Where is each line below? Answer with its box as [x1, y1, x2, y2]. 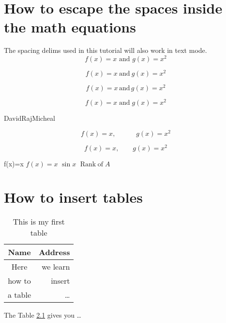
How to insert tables [4, 187, 143, 207]
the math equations [4, 17, 136, 37]
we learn [42, 260, 70, 272]
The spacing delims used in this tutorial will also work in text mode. [4, 45, 207, 55]
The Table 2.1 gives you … [4, 309, 81, 320]
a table [8, 289, 31, 300]
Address [39, 246, 70, 258]
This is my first [13, 215, 65, 227]
